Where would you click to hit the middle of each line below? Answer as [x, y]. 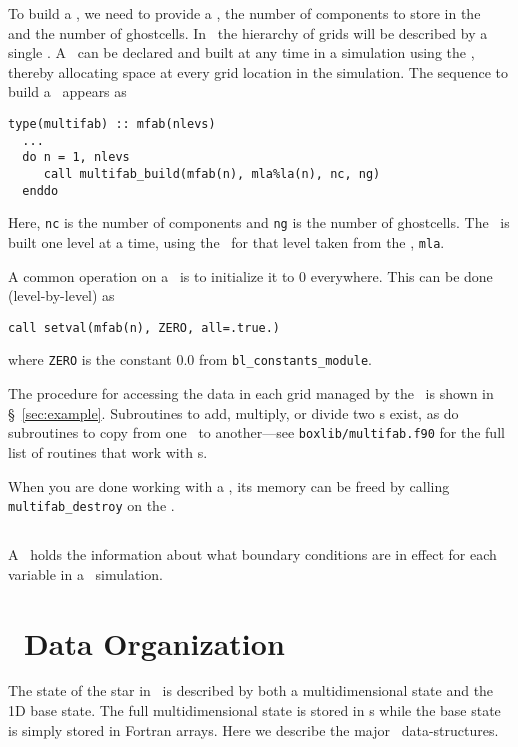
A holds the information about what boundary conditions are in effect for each [252, 554]
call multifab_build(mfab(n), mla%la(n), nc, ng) [212, 173]
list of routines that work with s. [108, 451]
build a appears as [67, 91]
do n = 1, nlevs [76, 157]
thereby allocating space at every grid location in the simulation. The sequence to [258, 71]
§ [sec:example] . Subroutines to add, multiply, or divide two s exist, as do [233, 412]
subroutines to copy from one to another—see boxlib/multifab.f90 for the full [256, 432]
